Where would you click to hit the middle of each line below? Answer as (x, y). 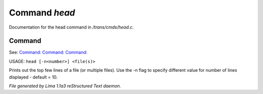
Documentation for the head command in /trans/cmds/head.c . (71, 27)
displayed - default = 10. (33, 77)
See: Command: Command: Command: (48, 52)
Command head (42, 13)
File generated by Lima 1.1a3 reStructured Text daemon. (65, 86)
